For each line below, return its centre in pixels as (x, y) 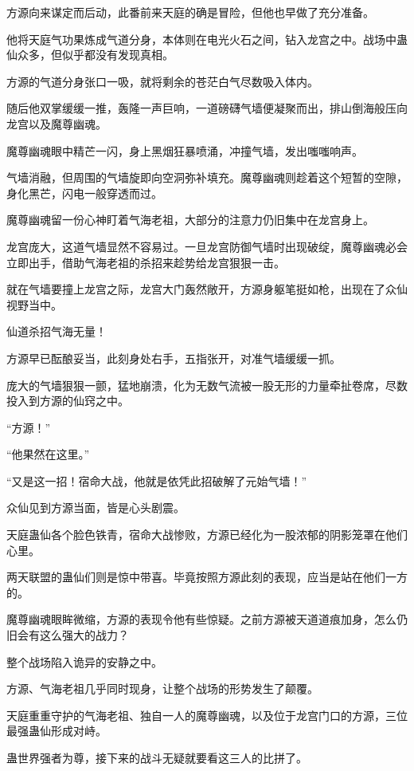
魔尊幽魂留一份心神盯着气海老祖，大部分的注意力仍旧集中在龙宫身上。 (190, 220)
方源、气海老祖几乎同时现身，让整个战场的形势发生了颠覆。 (162, 688)
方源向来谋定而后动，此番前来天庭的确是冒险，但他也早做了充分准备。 (190, 12)
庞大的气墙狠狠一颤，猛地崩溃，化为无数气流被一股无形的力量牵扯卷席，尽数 (207, 385)
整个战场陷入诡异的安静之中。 (84, 661)
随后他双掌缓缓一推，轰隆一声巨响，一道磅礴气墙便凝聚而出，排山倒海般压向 (207, 108)
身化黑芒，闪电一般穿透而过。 (84, 193)
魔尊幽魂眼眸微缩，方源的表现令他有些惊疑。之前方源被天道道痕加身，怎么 (201, 619)
